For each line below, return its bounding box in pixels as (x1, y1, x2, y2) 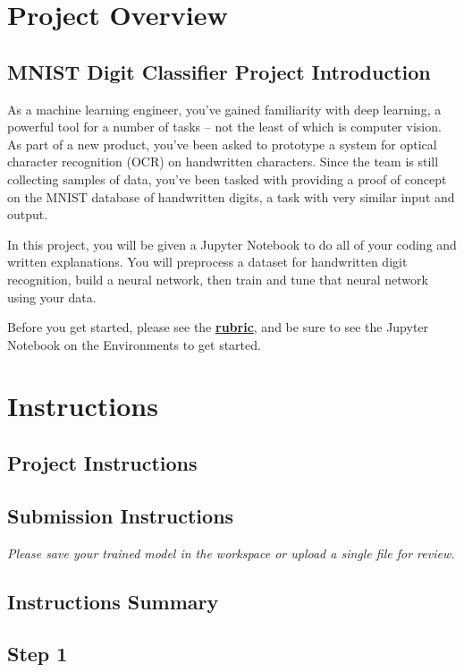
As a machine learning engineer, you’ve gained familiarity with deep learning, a (7, 99, 442, 118)
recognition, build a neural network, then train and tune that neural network (7, 269, 428, 288)
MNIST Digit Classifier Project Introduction (7, 57, 431, 85)
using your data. (7, 287, 97, 306)
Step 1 (7, 640, 68, 668)
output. (7, 205, 48, 224)
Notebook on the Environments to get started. (7, 335, 261, 353)
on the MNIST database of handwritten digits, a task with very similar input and (7, 187, 455, 206)
